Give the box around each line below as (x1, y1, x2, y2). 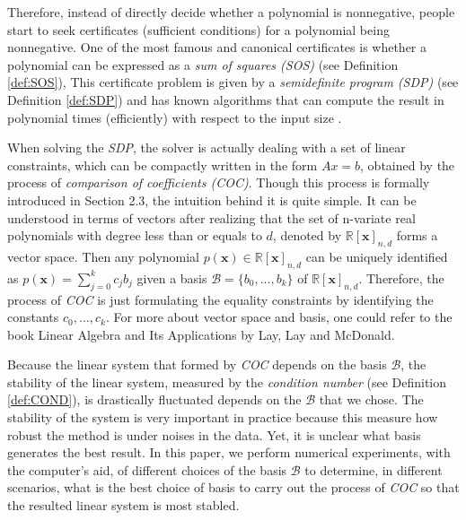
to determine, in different (304, 460, 443, 479)
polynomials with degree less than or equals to (7, 226, 262, 245)
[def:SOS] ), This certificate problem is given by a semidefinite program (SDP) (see (7, 73, 459, 91)
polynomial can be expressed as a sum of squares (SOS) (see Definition (7, 55, 399, 74)
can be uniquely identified (305, 247, 448, 265)
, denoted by (272, 226, 342, 245)
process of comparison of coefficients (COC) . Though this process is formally (7, 173, 430, 192)
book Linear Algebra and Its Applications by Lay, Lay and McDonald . (7, 325, 395, 343)
